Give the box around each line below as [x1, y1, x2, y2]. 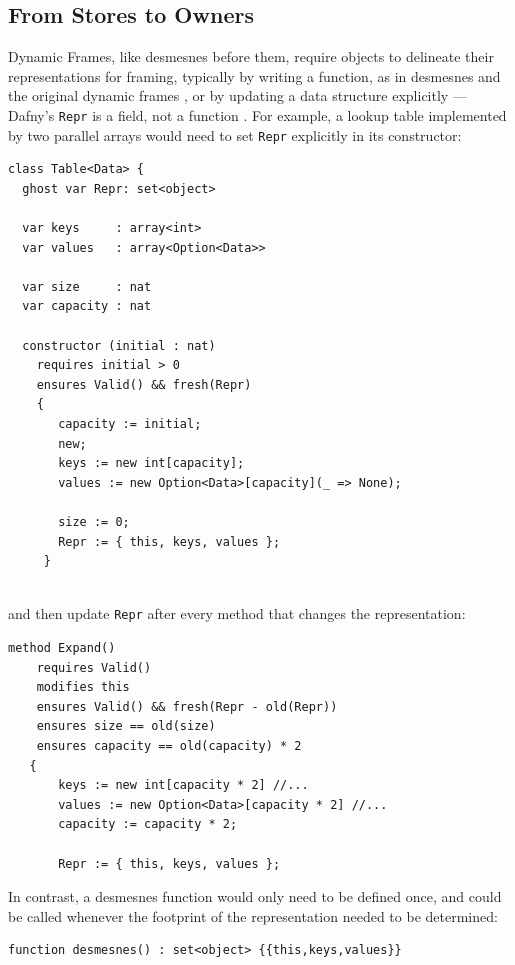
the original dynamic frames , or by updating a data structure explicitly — [8, 85, 467, 106]
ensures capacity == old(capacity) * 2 [36, 738, 302, 753]
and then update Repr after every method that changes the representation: [8, 603, 466, 624]
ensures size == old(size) [36, 719, 216, 734]
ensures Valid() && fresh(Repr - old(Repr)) [36, 699, 338, 714]
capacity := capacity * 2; [58, 817, 238, 832]
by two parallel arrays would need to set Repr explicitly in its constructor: [8, 124, 462, 145]
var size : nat [22, 279, 152, 294]
